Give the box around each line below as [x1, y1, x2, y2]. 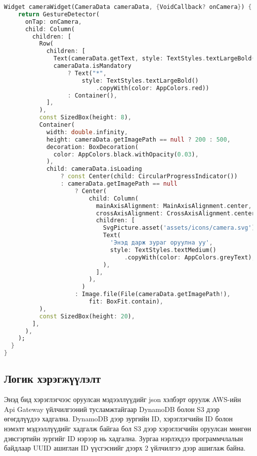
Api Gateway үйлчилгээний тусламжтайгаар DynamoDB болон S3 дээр [4, 404, 220, 414]
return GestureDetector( [18, 10, 100, 18]
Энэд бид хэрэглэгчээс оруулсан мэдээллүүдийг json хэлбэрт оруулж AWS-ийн [4, 394, 241, 405]
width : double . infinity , [46, 128, 128, 136]
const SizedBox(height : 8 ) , [39, 114, 131, 121]
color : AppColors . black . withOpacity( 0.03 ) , [53, 151, 199, 158]
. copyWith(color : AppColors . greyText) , [124, 253, 256, 261]
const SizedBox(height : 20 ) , [39, 312, 135, 320]
